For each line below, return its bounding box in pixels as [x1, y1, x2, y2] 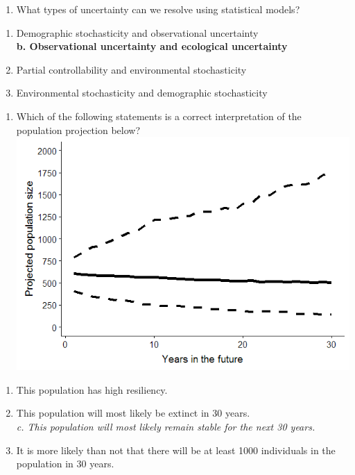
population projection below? [16, 122, 140, 137]
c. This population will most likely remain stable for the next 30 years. [16, 419, 315, 433]
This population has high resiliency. [16, 382, 168, 397]
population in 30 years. [16, 456, 114, 471]
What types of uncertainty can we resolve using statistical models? [16, 2, 300, 16]
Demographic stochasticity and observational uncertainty [16, 25, 259, 40]
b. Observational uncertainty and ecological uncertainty [16, 39, 288, 53]
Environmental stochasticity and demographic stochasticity [16, 85, 268, 100]
